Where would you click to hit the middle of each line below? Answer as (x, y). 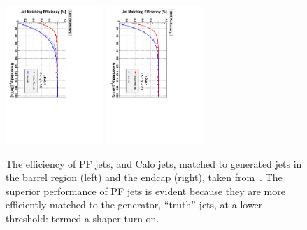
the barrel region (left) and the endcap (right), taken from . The (144, 177)
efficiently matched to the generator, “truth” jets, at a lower (134, 204)
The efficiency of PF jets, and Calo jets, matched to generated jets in (154, 163)
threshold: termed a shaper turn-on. (83, 218)
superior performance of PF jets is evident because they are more (145, 191)
